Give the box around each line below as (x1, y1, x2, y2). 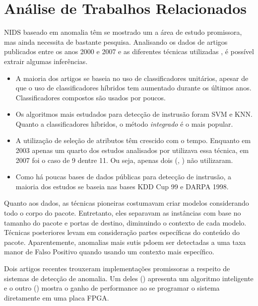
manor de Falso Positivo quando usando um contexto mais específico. (4, 246, 214, 257)
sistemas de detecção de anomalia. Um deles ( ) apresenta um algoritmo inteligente (4, 273, 254, 283)
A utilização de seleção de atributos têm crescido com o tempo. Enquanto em (15, 135, 251, 146)
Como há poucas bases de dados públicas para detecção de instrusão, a (15, 171, 231, 182)
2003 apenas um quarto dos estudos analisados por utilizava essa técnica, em (15, 145, 249, 155)
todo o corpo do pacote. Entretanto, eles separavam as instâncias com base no (4, 208, 241, 218)
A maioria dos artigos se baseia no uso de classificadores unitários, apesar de (15, 73, 249, 83)
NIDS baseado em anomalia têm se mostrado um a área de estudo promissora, (4, 27, 242, 37)
